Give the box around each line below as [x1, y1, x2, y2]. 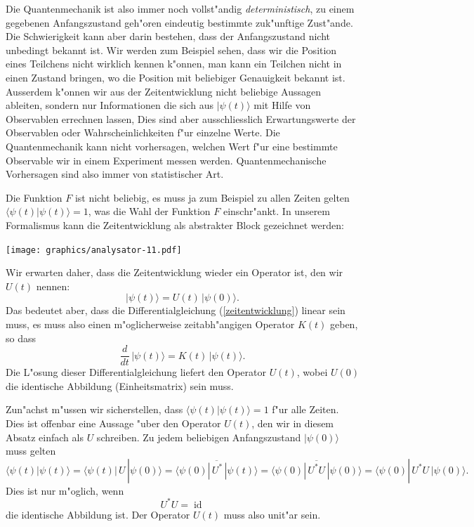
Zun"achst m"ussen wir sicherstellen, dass [6, 402, 183, 417]
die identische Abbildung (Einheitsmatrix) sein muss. [6, 378, 234, 393]
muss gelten [6, 443, 56, 458]
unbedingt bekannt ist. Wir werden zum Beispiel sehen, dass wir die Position [6, 42, 337, 57]
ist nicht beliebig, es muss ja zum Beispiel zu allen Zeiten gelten [74, 190, 350, 204]
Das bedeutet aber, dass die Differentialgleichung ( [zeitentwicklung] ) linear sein [6, 303, 345, 318]
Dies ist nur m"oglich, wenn [6, 483, 124, 497]
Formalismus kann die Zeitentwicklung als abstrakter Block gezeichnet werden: [6, 217, 344, 232]
